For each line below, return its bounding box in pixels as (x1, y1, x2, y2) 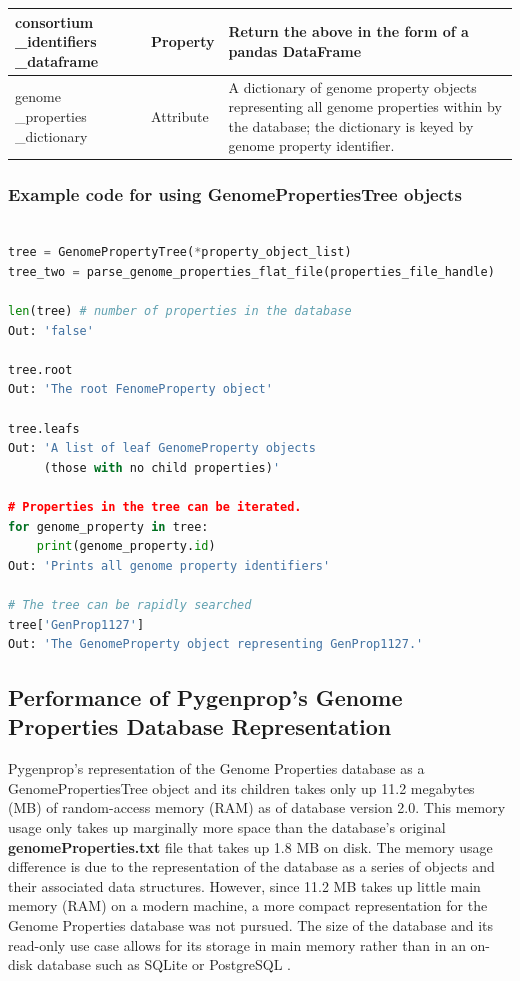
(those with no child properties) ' (43, 460, 281, 475)
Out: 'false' (8, 323, 94, 338)
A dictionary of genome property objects (228, 76, 477, 97)
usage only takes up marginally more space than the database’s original (8, 817, 446, 838)
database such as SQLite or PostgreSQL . (37, 954, 291, 975)
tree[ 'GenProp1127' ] (8, 617, 145, 632)
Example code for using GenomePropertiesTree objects (8, 182, 462, 207)
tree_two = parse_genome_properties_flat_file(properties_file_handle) (8, 264, 495, 279)
